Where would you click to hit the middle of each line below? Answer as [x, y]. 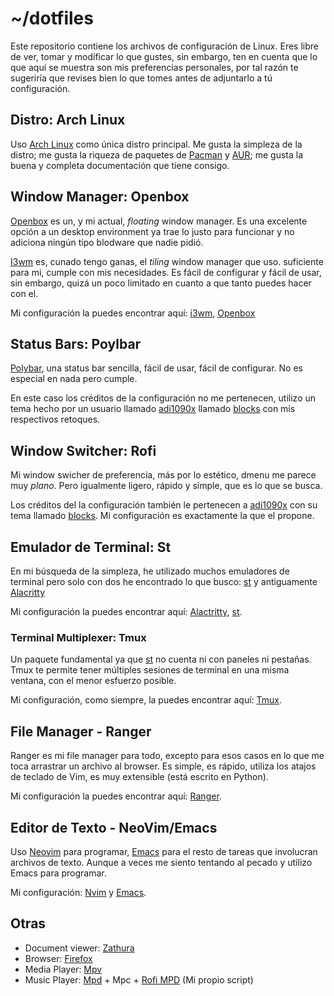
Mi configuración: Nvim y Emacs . [78, 892]
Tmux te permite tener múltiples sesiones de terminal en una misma [150, 670]
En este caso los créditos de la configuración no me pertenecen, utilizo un [163, 398]
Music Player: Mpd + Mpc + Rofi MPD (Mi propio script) [139, 979]
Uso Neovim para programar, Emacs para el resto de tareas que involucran [164, 851]
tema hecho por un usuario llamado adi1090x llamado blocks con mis [153, 409]
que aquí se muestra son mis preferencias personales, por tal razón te [154, 67]
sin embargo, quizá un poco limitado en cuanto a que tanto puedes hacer [161, 283]
